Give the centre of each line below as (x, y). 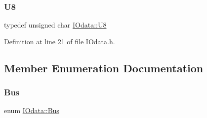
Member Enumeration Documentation (104, 68)
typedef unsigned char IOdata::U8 (55, 25)
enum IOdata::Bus (32, 110)
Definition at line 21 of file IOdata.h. (60, 41)
